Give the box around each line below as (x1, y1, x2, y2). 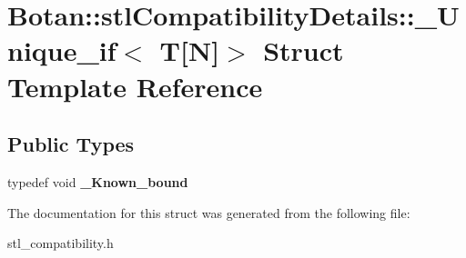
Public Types (7, 130, 135, 158)
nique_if (7, 32, 116, 69)
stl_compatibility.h (7, 233, 114, 253)
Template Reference (7, 67, 263, 104)
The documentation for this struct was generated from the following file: (7, 203, 410, 222)
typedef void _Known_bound (7, 172, 188, 191)
